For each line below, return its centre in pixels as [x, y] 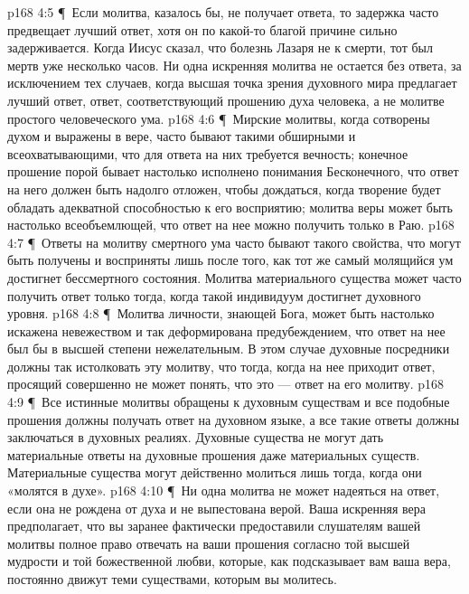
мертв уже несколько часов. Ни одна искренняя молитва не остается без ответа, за [234, 65]
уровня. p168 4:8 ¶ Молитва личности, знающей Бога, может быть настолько [221, 313]
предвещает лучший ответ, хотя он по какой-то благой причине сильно [202, 29]
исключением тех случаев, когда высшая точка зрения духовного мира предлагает [232, 83]
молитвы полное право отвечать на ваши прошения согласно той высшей [209, 543]
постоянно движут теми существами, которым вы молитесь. [172, 579]
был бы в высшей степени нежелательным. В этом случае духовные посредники [229, 349]
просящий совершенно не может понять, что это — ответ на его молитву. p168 [226, 384]
